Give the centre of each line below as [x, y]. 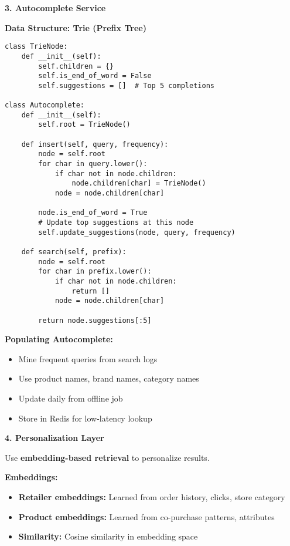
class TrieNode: [36, 47]
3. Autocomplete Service [55, 8]
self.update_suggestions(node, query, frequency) [137, 232]
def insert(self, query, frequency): [95, 144]
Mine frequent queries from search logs [88, 358]
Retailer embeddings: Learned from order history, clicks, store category [152, 496]
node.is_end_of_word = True [93, 213]
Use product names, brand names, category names [109, 378]
